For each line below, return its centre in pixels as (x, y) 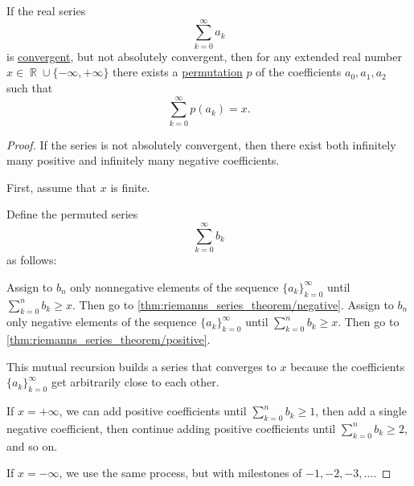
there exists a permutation (178, 72)
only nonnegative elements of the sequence (174, 286)
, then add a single (361, 411)
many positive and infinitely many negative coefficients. (143, 160)
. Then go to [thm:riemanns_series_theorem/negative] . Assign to (233, 304)
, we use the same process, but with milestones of (180, 473)
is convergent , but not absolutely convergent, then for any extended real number (204, 56)
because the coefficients (348, 366)
